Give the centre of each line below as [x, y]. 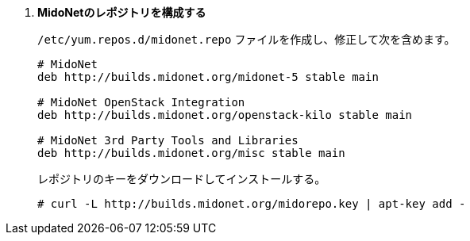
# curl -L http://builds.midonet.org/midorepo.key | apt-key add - [252, 204]
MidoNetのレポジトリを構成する [122, 12]
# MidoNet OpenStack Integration [141, 102]
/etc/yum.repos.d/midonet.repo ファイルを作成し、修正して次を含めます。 [247, 39]
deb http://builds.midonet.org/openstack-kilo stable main [225, 115]
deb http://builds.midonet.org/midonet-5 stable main [208, 77]
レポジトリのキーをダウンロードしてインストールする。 [182, 179]
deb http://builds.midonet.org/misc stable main [191, 153]
